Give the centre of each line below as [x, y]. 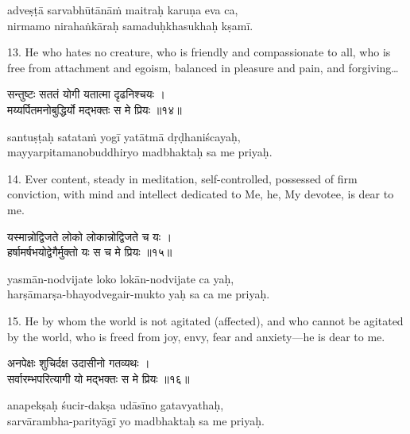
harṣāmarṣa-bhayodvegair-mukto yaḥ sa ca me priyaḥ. [139, 294]
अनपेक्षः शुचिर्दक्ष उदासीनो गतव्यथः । [79, 363]
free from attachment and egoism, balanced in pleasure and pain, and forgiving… [203, 67]
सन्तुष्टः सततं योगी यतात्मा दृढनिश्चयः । [86, 94]
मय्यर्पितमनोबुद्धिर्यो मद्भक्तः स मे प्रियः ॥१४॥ [95, 109]
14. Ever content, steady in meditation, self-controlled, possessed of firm [182, 178]
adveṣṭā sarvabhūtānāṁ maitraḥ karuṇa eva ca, [123, 10]
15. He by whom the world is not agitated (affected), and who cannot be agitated [205, 320]
